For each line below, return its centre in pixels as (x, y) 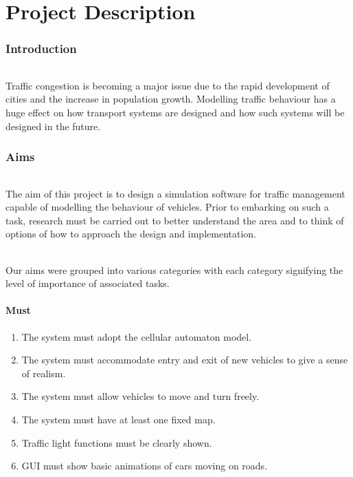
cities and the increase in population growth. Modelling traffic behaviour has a (171, 99)
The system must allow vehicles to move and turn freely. (140, 396)
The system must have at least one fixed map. (118, 419)
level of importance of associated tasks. (88, 283)
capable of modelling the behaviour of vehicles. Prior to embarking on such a (167, 207)
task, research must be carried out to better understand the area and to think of (175, 220)
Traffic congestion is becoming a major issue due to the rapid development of (168, 85)
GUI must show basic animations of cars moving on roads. (145, 466)
